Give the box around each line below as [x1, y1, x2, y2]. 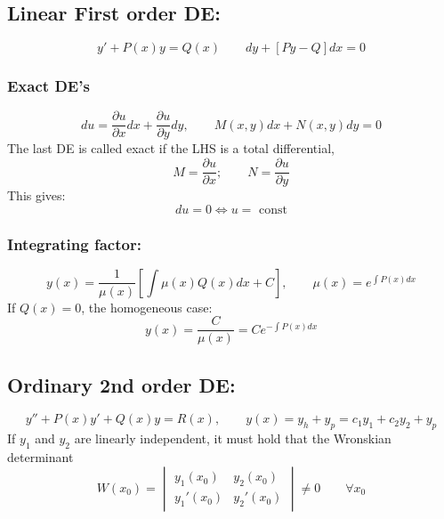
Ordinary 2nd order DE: [7, 370, 236, 398]
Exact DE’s [7, 75, 90, 97]
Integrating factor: [7, 232, 141, 255]
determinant [7, 448, 74, 466]
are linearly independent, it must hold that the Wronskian [74, 429, 392, 448]
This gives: [7, 186, 66, 205]
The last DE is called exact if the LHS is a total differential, [7, 139, 335, 158]
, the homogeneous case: [81, 297, 213, 316]
